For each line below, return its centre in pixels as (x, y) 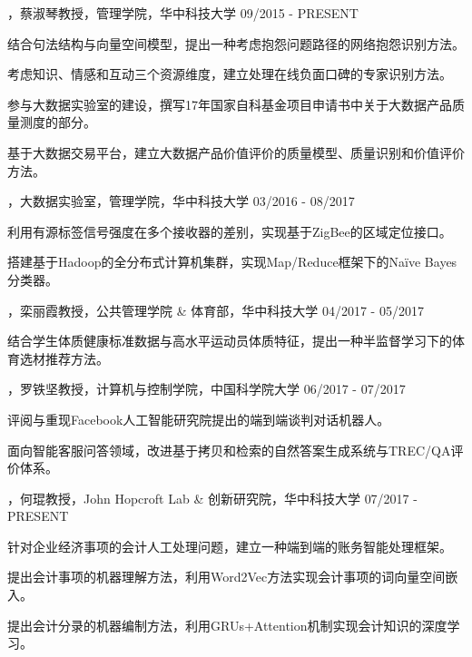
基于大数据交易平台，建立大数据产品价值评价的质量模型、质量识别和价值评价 (236, 152)
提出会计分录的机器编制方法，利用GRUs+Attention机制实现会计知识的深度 (227, 625)
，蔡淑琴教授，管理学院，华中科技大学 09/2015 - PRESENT (183, 13)
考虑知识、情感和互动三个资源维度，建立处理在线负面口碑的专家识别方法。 (230, 74)
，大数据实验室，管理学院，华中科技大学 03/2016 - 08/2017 (181, 201)
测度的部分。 (58, 122)
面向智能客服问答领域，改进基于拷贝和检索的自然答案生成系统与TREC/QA (229, 450)
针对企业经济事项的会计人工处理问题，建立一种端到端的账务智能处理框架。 (230, 546)
